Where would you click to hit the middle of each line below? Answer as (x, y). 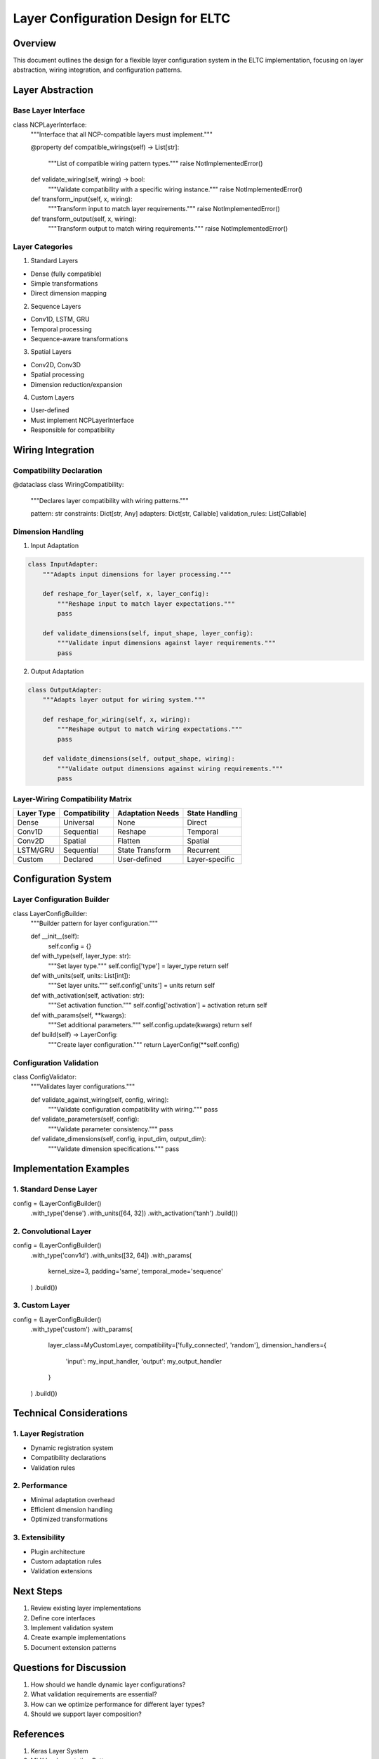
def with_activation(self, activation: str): (87, 995)
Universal (79, 822)
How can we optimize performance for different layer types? (118, 1704)
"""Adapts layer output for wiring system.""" (124, 700)
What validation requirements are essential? (94, 1694)
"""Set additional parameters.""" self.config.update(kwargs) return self (150, 1024)
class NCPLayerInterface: (50, 125)
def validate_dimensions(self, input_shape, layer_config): (148, 633)
